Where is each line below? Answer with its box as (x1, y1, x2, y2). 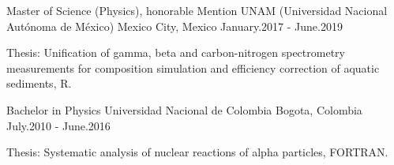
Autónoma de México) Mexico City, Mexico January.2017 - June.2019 (6, 17, 343, 34)
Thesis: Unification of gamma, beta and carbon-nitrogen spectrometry (6, 44, 345, 61)
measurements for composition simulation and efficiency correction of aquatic (6, 59, 380, 76)
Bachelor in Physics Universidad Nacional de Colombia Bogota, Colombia (6, 101, 362, 118)
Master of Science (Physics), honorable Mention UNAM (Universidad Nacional (6, 2, 388, 18)
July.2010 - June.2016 (6, 117, 111, 133)
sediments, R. (6, 75, 72, 92)
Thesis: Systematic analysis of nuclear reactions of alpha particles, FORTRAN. (6, 144, 388, 160)
